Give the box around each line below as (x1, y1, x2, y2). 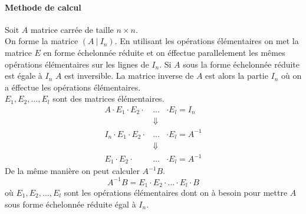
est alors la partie (205, 69, 268, 82)
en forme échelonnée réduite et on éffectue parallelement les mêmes (43, 46, 285, 58)
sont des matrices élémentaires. (52, 92, 164, 105)
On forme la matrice (5, 35, 78, 47)
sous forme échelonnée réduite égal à (5, 198, 136, 210)
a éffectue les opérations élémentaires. (5, 81, 141, 93)
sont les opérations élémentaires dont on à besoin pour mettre (64, 186, 288, 199)
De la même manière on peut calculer (5, 165, 140, 177)
